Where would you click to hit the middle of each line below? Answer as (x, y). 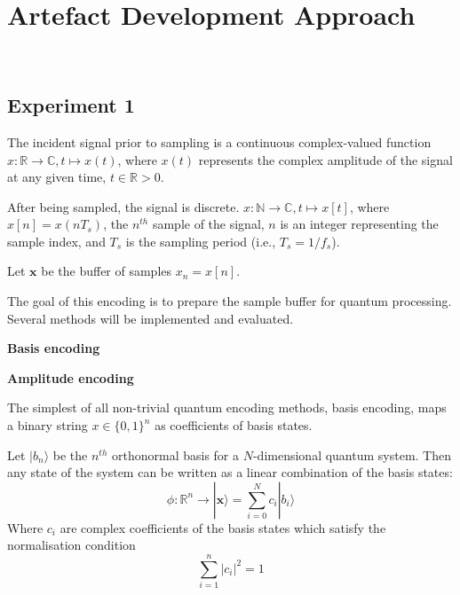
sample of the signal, (208, 224)
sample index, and (56, 241)
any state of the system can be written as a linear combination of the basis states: (230, 472)
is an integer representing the (359, 224)
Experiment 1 (71, 105)
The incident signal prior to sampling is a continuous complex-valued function (219, 141)
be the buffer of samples (107, 271)
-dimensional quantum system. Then (352, 454)
